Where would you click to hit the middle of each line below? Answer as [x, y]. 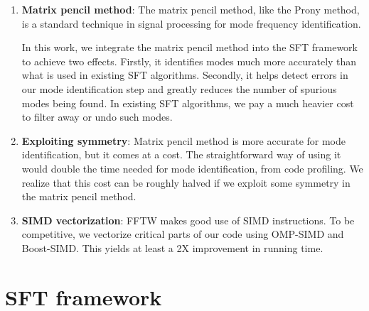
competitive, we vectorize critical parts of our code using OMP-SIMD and [183, 234]
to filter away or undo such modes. [97, 117]
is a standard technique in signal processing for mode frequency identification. [191, 23]
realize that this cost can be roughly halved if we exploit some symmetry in [186, 182]
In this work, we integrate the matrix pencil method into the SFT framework [189, 47]
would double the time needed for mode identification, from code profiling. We [192, 168]
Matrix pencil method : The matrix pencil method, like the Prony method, [191, 9]
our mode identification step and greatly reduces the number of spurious [179, 88]
